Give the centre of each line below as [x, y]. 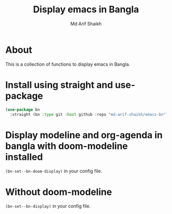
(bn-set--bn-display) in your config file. [48, 206]
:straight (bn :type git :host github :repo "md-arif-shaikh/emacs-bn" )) [90, 114]
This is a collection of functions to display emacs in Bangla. [68, 64]
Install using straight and [59, 85]
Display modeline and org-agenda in [84, 135]
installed [24, 157]
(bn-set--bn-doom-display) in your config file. [54, 171]
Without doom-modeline [59, 192]
